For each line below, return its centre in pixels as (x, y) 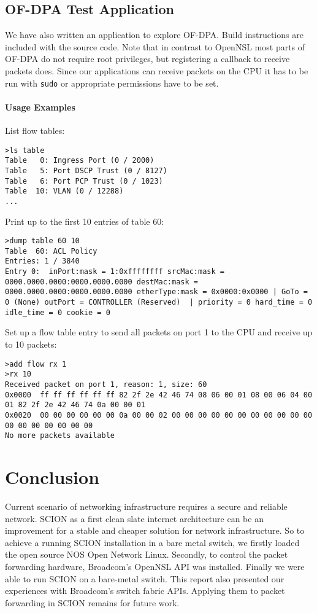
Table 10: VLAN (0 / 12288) (64, 191)
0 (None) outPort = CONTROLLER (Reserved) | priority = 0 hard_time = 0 (159, 303)
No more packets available (60, 436)
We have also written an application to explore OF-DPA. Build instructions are (154, 35)
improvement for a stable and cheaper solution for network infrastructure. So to (155, 530)
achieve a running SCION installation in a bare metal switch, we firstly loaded (152, 542)
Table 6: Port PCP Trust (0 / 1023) (84, 181)
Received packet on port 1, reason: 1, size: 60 (106, 384)
